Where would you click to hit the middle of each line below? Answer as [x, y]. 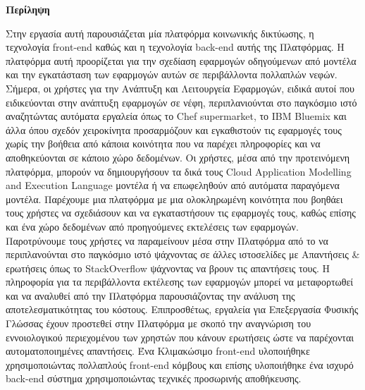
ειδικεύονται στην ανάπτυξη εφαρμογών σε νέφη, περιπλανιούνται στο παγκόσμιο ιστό [181, 102]
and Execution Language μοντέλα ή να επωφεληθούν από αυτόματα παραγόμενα [173, 185]
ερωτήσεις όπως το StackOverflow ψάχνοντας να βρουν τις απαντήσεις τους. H [168, 268]
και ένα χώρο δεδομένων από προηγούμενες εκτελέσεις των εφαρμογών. [152, 226]
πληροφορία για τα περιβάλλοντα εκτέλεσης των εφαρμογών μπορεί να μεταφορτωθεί [180, 282]
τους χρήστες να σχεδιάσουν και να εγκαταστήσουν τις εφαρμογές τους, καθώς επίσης [181, 213]
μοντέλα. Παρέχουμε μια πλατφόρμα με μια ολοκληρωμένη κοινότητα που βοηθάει [174, 199]
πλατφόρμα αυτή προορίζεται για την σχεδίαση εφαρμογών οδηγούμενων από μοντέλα [181, 60]
